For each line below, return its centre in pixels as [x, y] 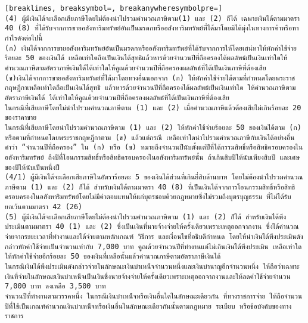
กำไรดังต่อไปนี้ [24, 38]
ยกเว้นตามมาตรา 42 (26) [44, 207]
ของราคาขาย [21, 118]
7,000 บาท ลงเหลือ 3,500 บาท [55, 286]
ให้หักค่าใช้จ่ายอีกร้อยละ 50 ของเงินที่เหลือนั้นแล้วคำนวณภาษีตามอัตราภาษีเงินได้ [113, 257]
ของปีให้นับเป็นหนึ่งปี [32, 167]
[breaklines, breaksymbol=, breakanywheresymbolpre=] [114, 8]
